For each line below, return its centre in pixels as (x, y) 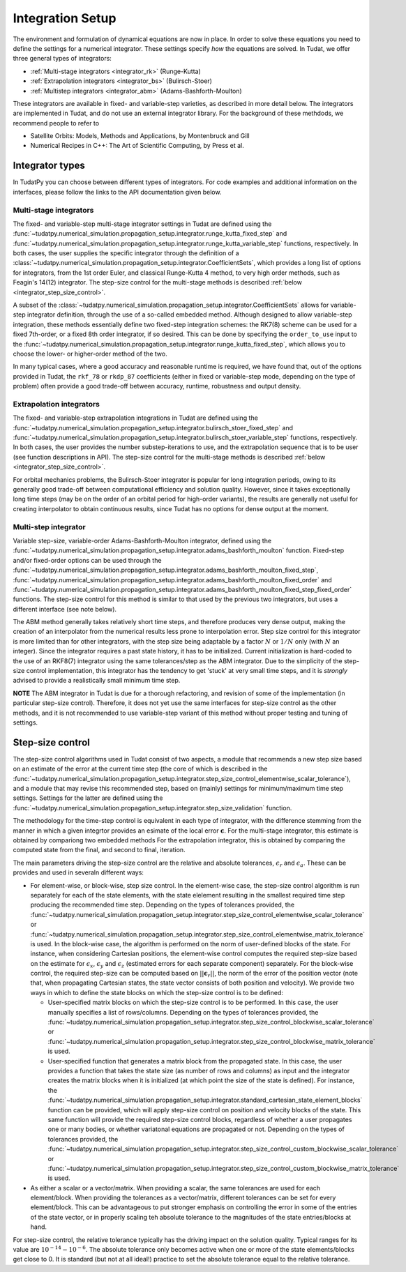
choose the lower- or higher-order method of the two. (90, 354)
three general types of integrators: (62, 59)
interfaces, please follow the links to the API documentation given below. (117, 192)
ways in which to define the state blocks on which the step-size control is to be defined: (157, 992)
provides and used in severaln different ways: (78, 872)
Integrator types (49, 166)
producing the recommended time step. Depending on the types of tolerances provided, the (163, 905)
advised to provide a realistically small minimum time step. (97, 681)
